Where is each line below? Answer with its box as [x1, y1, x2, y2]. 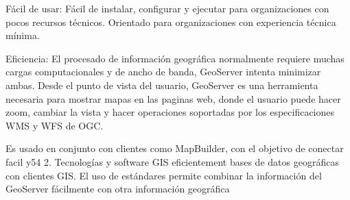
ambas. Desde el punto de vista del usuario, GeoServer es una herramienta [5, 77, 318, 92]
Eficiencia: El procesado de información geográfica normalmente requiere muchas [5, 51, 345, 65]
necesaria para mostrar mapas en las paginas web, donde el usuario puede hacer [5, 91, 341, 105]
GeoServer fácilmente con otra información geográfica [5, 182, 230, 196]
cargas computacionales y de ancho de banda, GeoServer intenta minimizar [5, 64, 321, 79]
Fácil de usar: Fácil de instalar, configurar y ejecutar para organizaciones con [5, 1, 329, 15]
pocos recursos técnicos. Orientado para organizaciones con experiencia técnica [5, 14, 336, 29]
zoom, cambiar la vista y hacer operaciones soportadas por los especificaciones [5, 105, 335, 119]
